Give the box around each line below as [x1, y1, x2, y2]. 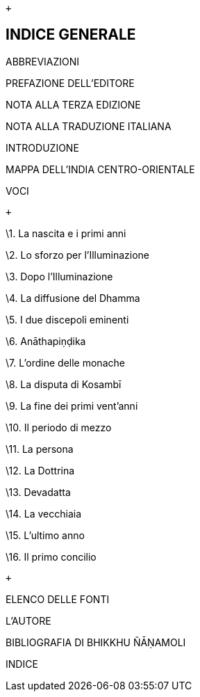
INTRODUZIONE [6, 141, 79, 154]
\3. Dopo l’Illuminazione [6, 270, 113, 282]
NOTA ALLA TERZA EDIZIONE [6, 98, 141, 111]
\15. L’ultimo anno [6, 529, 85, 541]
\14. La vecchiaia [6, 507, 82, 520]
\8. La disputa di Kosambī [6, 378, 122, 390]
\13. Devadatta [6, 486, 71, 498]
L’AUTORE [6, 614, 51, 627]
